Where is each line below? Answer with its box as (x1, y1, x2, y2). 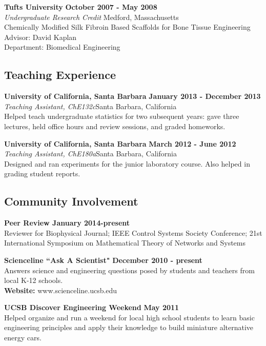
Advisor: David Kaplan (4, 31, 77, 42)
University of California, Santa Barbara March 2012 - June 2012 (4, 138, 236, 149)
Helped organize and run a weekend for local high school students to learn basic (4, 312, 255, 322)
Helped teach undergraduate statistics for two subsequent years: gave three (4, 111, 239, 121)
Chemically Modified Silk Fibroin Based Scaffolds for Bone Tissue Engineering (4, 22, 251, 32)
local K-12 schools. (4, 275, 63, 286)
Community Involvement (4, 193, 138, 209)
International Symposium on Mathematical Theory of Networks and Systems (4, 237, 245, 248)
